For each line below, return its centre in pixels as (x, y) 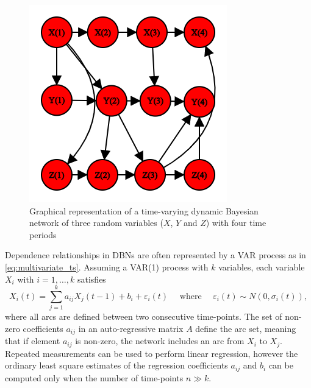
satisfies (91, 279)
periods (43, 234)
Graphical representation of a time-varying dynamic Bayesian (144, 210)
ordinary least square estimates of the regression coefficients (116, 365)
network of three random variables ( (96, 223)
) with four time (236, 223)
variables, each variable (262, 266)
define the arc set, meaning (246, 328)
